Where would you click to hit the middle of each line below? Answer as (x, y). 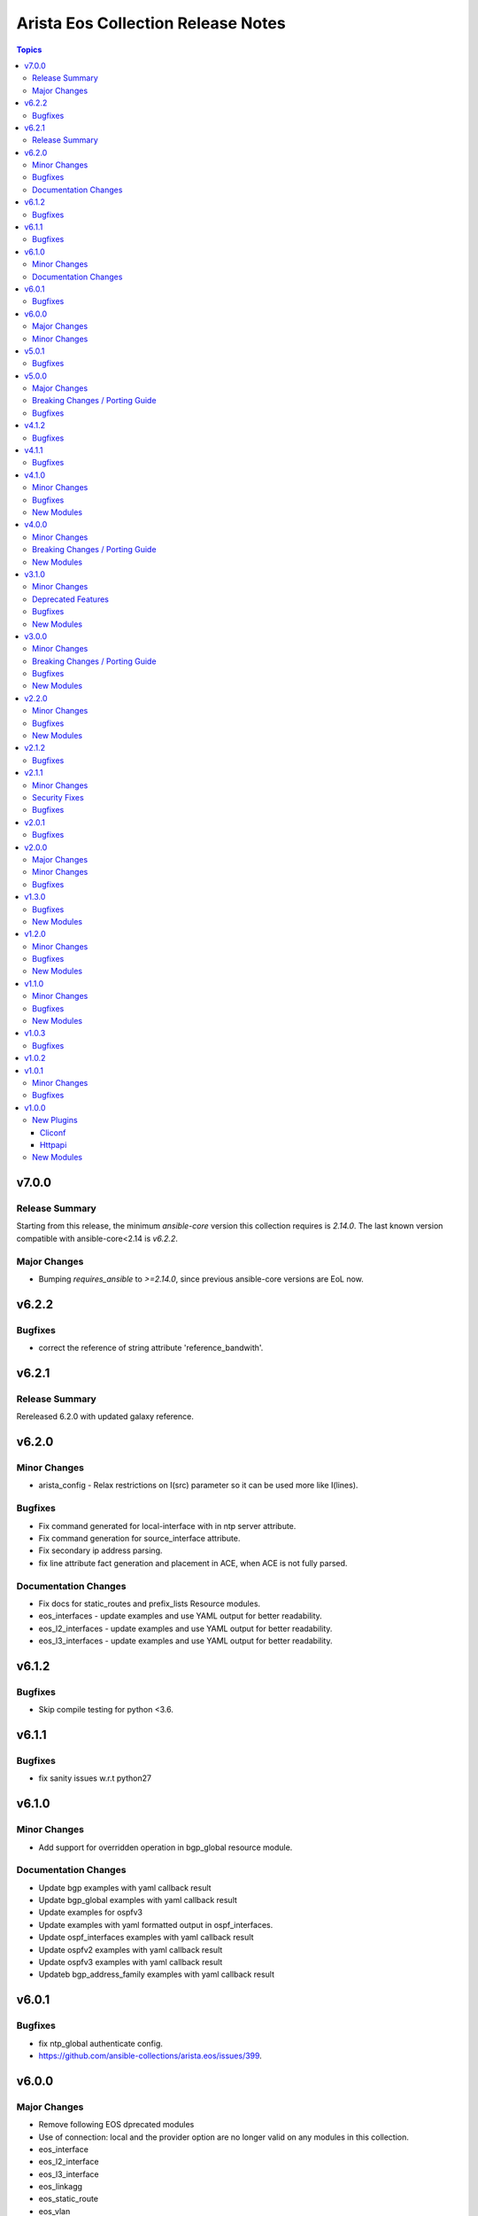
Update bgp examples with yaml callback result (125, 1887)
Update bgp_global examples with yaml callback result (138, 1900)
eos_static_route (69, 2199)
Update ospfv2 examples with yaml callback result (131, 1949)
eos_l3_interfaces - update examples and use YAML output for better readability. (185, 1641)
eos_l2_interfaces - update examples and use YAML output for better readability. (185, 1628)
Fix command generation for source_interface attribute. (139, 1538)
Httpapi (54, 1144)
